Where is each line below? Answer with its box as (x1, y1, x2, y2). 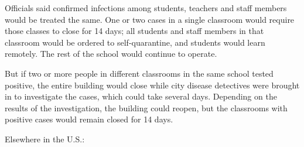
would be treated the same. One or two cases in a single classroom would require (5, 13, 295, 25)
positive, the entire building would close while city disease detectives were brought (5, 78, 300, 91)
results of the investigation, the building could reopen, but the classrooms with (5, 101, 288, 114)
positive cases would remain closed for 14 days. (5, 113, 173, 125)
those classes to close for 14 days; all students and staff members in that (5, 25, 264, 37)
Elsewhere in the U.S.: (5, 132, 85, 145)
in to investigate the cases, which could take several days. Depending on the (5, 90, 277, 102)
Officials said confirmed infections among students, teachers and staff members (5, 2, 287, 13)
